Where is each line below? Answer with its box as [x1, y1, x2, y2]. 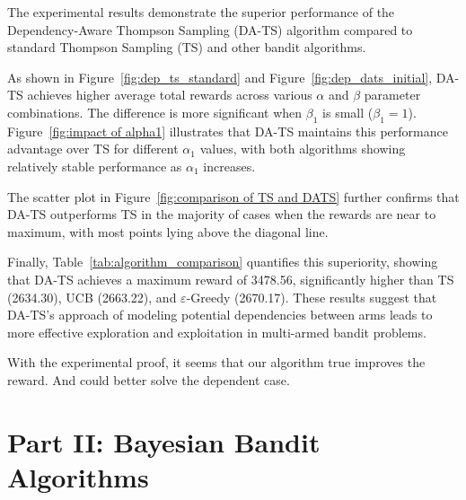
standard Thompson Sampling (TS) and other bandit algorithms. [7, 38, 366, 57]
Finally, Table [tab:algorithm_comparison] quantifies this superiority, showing [7, 252, 438, 271]
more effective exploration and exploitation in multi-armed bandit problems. [7, 322, 426, 341]
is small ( [322, 102, 374, 121]
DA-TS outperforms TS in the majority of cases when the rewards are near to [7, 205, 436, 224]
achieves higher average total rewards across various [27, 85, 312, 104]
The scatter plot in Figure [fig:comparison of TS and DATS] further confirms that [7, 187, 460, 206]
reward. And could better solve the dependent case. [7, 370, 290, 389]
